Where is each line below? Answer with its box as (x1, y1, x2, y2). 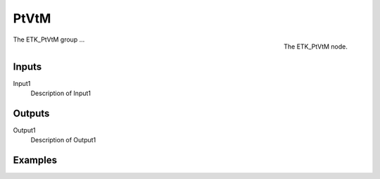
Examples (13, 154, 58, 166)
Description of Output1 (30, 136, 96, 144)
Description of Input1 (30, 89, 91, 98)
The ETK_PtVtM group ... (13, 35, 85, 44)
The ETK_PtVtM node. (284, 42, 348, 51)
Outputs (13, 107, 50, 119)
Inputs (13, 61, 42, 73)
